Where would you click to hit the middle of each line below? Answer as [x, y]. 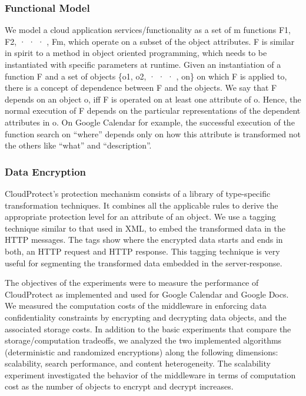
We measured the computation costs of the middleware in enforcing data [136, 306]
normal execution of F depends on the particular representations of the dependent [153, 110]
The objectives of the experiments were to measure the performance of [132, 283]
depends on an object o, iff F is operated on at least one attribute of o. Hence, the [153, 99]
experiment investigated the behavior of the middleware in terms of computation [150, 374]
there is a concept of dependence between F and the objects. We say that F [141, 88]
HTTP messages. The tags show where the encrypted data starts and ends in [144, 240]
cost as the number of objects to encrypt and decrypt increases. [119, 386]
